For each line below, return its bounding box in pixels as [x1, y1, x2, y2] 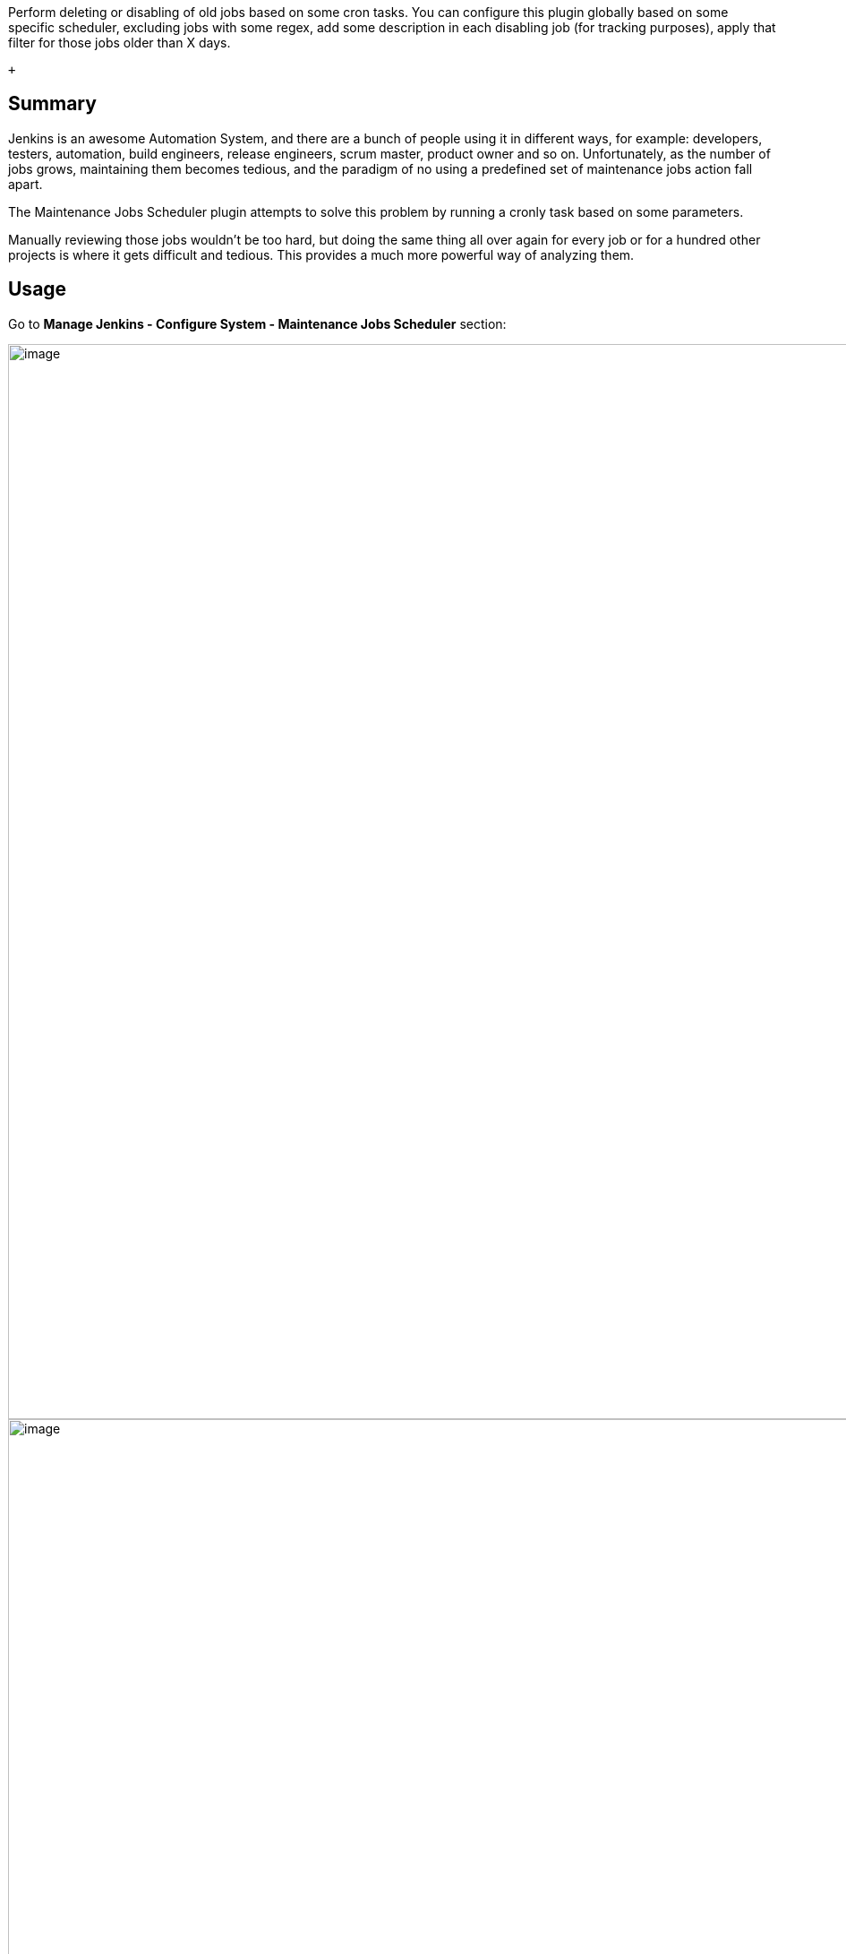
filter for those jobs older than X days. [8, 35, 231, 50]
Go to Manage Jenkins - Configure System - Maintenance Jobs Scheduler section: [8, 315, 507, 331]
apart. [8, 176, 43, 192]
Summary [8, 92, 97, 116]
